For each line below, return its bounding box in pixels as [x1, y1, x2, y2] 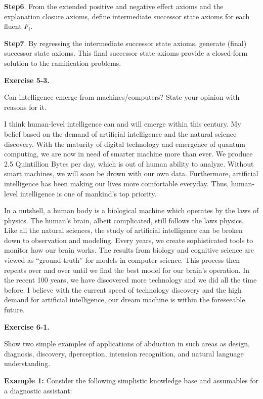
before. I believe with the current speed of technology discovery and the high [4, 284, 242, 295]
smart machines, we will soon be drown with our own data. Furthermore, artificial [4, 168, 258, 179]
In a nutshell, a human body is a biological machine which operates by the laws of [4, 205, 259, 216]
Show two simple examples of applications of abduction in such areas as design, [4, 338, 250, 349]
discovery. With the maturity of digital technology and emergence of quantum [4, 138, 245, 149]
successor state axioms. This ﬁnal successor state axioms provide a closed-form [4, 48, 248, 58]
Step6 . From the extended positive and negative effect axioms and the [4, 1, 224, 11]
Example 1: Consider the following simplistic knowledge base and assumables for [4, 375, 259, 385]
